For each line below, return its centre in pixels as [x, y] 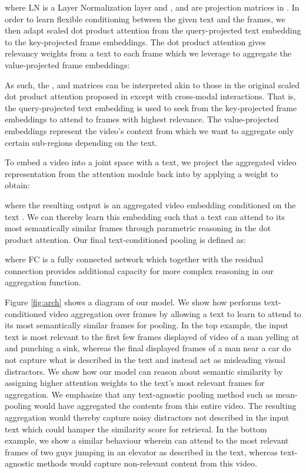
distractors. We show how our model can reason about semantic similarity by [144, 371]
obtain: [17, 185]
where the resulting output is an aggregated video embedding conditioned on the [150, 204]
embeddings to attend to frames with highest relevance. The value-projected [142, 119]
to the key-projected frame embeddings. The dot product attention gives [135, 41]
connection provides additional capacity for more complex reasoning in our [139, 270]
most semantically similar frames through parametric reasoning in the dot [138, 228]
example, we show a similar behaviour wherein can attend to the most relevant [147, 440]
